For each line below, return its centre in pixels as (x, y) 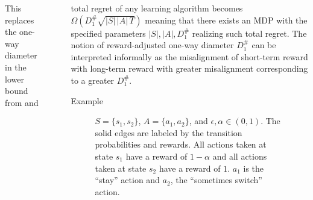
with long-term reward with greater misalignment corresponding (189, 68)
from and (22, 102)
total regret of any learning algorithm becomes (157, 8)
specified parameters (108, 33)
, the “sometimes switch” (216, 180)
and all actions (240, 156)
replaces (20, 20)
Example (87, 100)
